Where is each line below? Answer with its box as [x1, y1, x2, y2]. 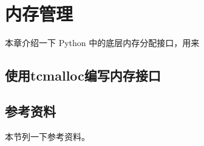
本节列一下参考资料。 [5, 130, 90, 142]
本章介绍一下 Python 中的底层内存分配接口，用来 [5, 36, 200, 49]
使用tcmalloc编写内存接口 [5, 66, 161, 85]
